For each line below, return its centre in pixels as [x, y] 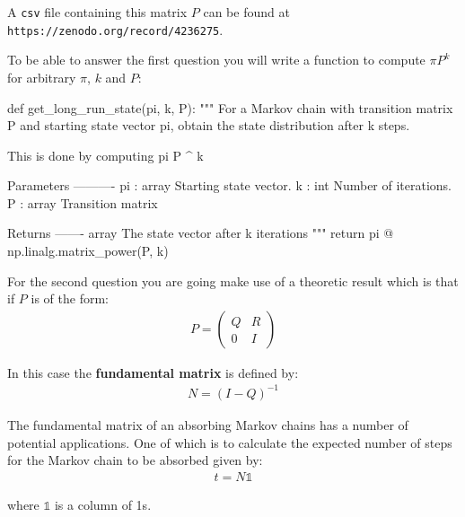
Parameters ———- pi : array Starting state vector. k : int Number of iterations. [230, 185]
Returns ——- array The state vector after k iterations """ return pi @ [201, 233]
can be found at [246, 12]
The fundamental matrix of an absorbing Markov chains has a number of [208, 425]
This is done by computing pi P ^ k [105, 155]
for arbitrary [42, 77]
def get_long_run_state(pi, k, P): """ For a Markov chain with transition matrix [230, 107]
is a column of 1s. [103, 504]
